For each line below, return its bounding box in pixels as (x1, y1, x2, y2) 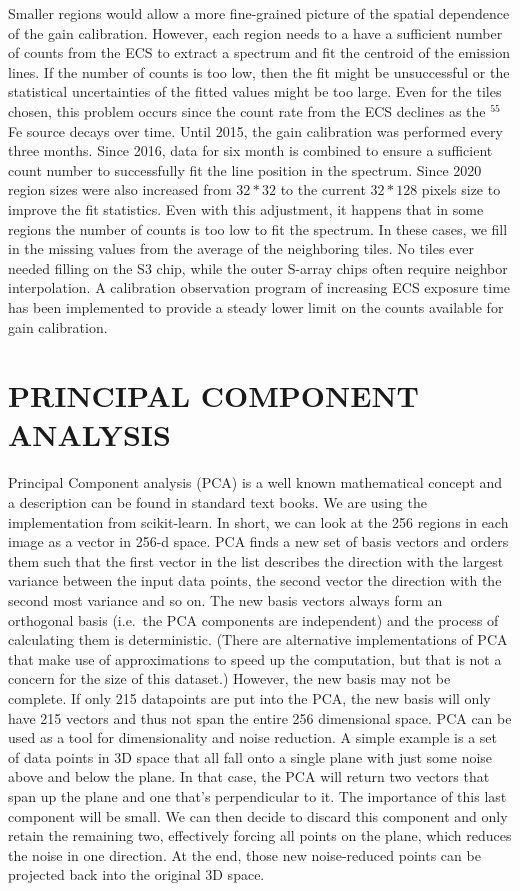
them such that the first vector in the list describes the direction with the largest (8, 550, 504, 571)
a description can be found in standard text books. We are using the (8, 492, 427, 512)
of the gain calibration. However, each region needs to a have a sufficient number (8, 22, 503, 43)
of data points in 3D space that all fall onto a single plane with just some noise (8, 746, 493, 767)
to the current (280, 179, 366, 200)
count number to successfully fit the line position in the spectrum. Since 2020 (8, 159, 482, 180)
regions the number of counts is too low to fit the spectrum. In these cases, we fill (8, 218, 508, 239)
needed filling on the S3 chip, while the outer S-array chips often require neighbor (8, 257, 508, 278)
